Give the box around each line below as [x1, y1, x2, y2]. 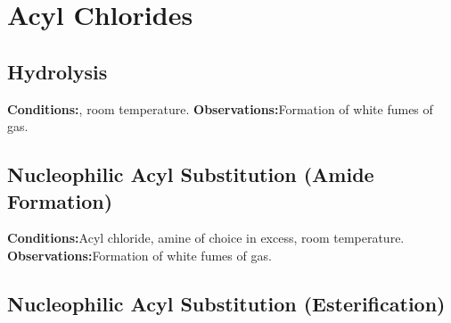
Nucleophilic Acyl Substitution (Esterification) [7, 289, 446, 317]
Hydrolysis [7, 57, 108, 85]
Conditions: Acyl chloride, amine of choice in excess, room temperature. [7, 228, 405, 247]
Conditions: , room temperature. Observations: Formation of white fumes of [7, 99, 433, 118]
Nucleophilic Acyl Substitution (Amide [7, 161, 374, 188]
